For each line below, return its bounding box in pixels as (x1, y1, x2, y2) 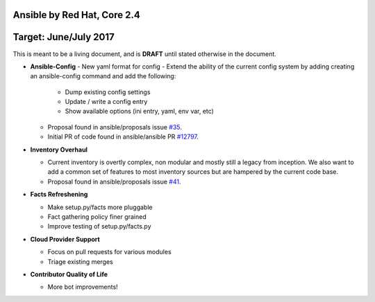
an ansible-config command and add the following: (30, 72, 176, 80)
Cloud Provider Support (30, 235, 100, 243)
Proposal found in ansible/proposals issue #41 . (47, 177, 181, 186)
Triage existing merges (47, 257, 114, 266)
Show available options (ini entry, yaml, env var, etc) (65, 107, 215, 116)
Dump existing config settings (65, 87, 151, 96)
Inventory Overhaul (30, 145, 88, 154)
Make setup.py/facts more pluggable (47, 203, 153, 211)
